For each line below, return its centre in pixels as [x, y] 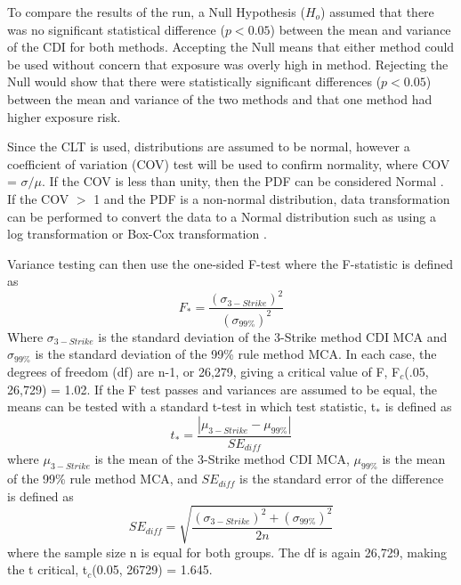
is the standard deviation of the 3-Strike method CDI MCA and [273, 336]
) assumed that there [377, 12]
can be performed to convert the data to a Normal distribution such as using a [222, 216]
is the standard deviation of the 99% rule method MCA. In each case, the [236, 354]
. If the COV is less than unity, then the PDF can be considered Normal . [243, 181]
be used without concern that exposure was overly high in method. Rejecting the [228, 64]
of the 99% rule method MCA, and [102, 479]
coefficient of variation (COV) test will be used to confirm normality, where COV [229, 163]
